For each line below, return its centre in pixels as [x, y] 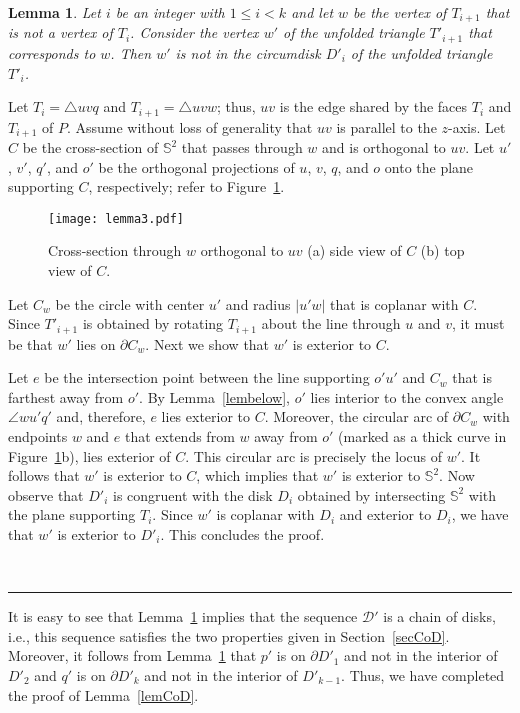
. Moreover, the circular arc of [356, 416]
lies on [96, 343]
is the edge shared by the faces [373, 106]
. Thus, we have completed [423, 674]
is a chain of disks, [439, 616]
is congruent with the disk [193, 494]
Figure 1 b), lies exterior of [89, 455]
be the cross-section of [90, 147]
